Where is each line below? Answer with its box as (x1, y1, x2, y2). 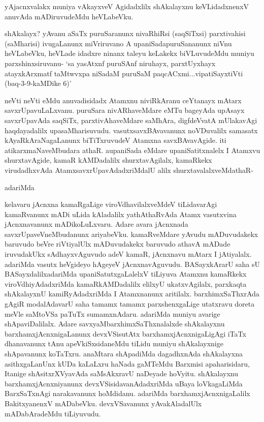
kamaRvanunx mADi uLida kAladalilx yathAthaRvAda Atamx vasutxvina (5, 208, 237, 219)
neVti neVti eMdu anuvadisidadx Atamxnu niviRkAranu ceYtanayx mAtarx (5, 95, 242, 105)
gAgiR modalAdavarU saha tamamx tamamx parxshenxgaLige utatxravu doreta (5, 298, 255, 309)
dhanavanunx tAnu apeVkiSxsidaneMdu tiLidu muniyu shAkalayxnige (5, 338, 223, 349)
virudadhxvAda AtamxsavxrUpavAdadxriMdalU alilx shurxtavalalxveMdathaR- (5, 164, 253, 175)
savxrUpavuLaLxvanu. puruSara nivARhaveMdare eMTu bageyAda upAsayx (5, 105, 245, 115)
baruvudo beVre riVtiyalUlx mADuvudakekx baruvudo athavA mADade (5, 238, 230, 249)
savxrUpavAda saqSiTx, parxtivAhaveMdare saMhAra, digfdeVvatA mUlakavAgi (5, 114, 257, 125)
